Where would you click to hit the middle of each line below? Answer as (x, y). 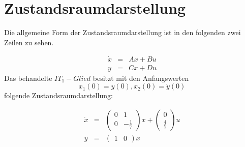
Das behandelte (28, 78)
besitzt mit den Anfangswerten (141, 78)
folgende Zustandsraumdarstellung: (58, 95)
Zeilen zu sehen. (29, 42)
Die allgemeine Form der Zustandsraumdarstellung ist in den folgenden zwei (122, 32)
